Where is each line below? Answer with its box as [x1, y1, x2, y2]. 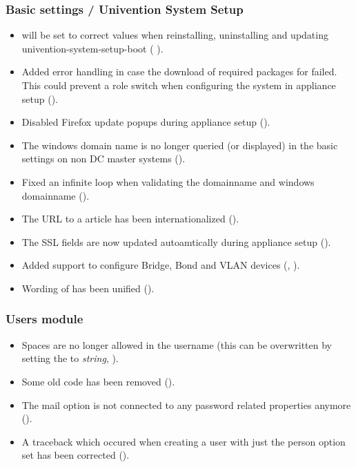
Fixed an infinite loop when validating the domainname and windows [21, 174, 315, 189]
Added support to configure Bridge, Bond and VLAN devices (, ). [21, 258, 300, 272]
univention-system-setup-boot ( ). [21, 41, 164, 55]
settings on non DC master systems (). [21, 151, 186, 166]
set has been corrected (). [21, 448, 130, 462]
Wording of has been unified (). [21, 280, 155, 295]
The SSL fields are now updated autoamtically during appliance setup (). [21, 234, 331, 249]
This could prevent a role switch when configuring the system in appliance [21, 78, 336, 92]
